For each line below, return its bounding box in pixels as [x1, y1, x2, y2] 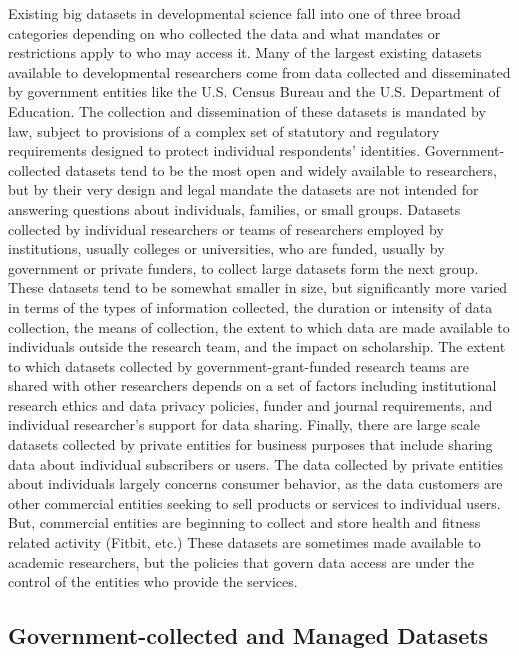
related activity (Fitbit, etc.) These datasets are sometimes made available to [8, 532, 481, 553]
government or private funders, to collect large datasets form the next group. [8, 257, 479, 278]
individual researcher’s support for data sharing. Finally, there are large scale [8, 414, 480, 435]
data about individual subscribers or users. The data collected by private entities [8, 453, 503, 474]
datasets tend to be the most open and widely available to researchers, [65, 159, 497, 180]
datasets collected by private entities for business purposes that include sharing [8, 434, 493, 455]
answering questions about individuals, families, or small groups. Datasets [8, 198, 461, 219]
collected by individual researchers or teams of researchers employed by [8, 218, 444, 239]
